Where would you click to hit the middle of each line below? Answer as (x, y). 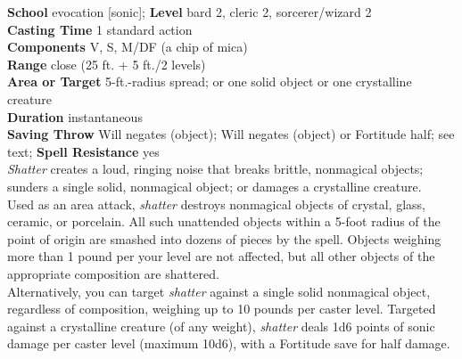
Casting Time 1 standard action (100, 29)
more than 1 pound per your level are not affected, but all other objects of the (221, 256)
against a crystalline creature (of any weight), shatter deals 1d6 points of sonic (221, 326)
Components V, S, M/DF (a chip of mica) (128, 47)
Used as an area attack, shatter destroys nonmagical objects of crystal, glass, (216, 204)
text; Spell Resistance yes (83, 151)
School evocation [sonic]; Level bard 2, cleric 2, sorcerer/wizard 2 (190, 12)
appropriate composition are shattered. (113, 273)
